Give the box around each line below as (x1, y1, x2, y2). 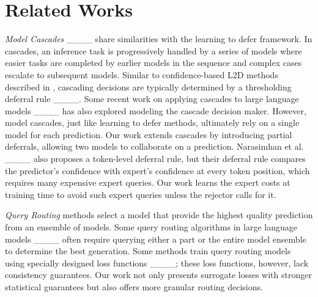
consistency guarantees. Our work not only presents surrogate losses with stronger (5, 268, 312, 281)
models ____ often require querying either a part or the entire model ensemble (5, 232, 306, 245)
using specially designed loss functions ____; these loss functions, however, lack (5, 256, 309, 269)
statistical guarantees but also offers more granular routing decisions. (5, 280, 263, 293)
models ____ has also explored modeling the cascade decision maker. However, (5, 104, 306, 117)
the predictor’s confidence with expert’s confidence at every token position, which (5, 164, 310, 177)
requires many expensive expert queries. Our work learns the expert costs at (5, 176, 290, 189)
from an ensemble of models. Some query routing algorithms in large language (5, 221, 297, 233)
